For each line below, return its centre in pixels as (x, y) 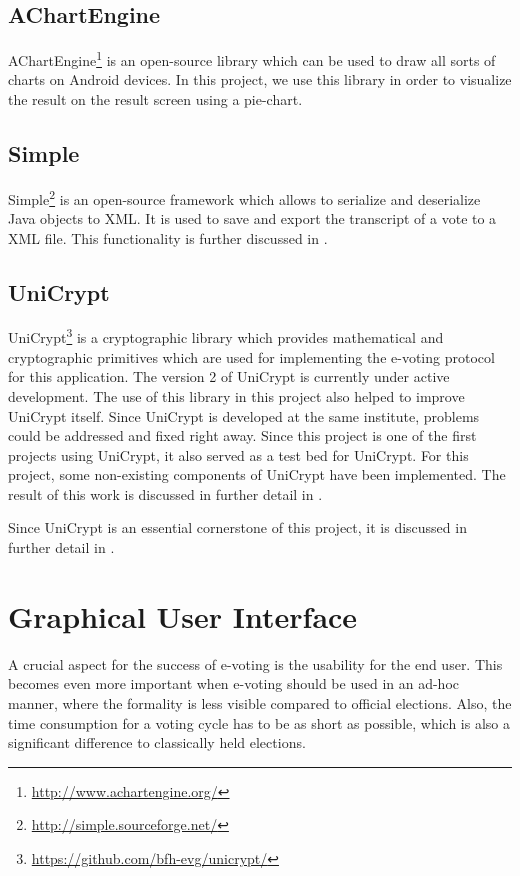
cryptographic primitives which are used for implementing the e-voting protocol (251, 356)
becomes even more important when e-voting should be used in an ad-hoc (234, 683)
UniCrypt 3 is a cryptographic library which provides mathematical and (226, 336)
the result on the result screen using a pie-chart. (155, 99)
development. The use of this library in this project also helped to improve (236, 395)
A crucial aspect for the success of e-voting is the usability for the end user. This (255, 663)
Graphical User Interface (183, 615)
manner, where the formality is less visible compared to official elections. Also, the (260, 702)
